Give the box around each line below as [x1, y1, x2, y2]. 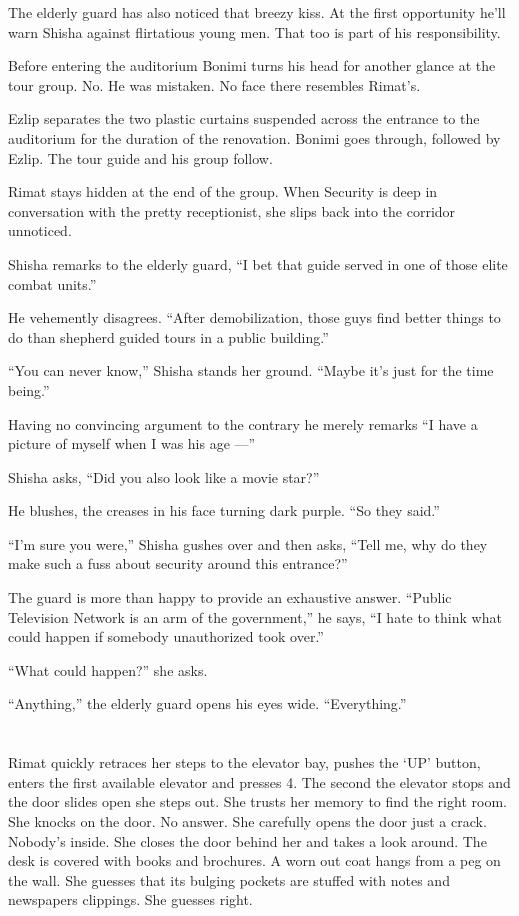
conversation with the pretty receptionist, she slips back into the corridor [8, 200, 456, 221]
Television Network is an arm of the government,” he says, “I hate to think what [8, 606, 502, 627]
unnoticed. [8, 220, 72, 241]
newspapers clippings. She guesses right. [8, 889, 253, 910]
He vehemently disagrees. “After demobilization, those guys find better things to [8, 307, 501, 328]
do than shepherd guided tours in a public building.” [8, 326, 329, 347]
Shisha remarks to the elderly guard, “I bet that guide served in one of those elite [8, 253, 508, 274]
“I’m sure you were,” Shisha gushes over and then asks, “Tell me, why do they [8, 533, 488, 554]
